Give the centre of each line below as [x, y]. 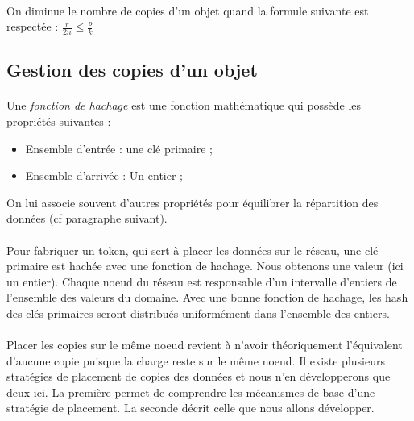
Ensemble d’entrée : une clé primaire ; [119, 148]
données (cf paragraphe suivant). [87, 218]
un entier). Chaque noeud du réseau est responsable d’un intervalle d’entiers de [202, 281]
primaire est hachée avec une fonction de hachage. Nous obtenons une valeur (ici [205, 266]
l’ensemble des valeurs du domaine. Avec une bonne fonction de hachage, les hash [207, 297]
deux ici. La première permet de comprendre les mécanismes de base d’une [191, 392]
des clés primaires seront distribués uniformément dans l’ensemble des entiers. [198, 313]
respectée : [33, 26]
